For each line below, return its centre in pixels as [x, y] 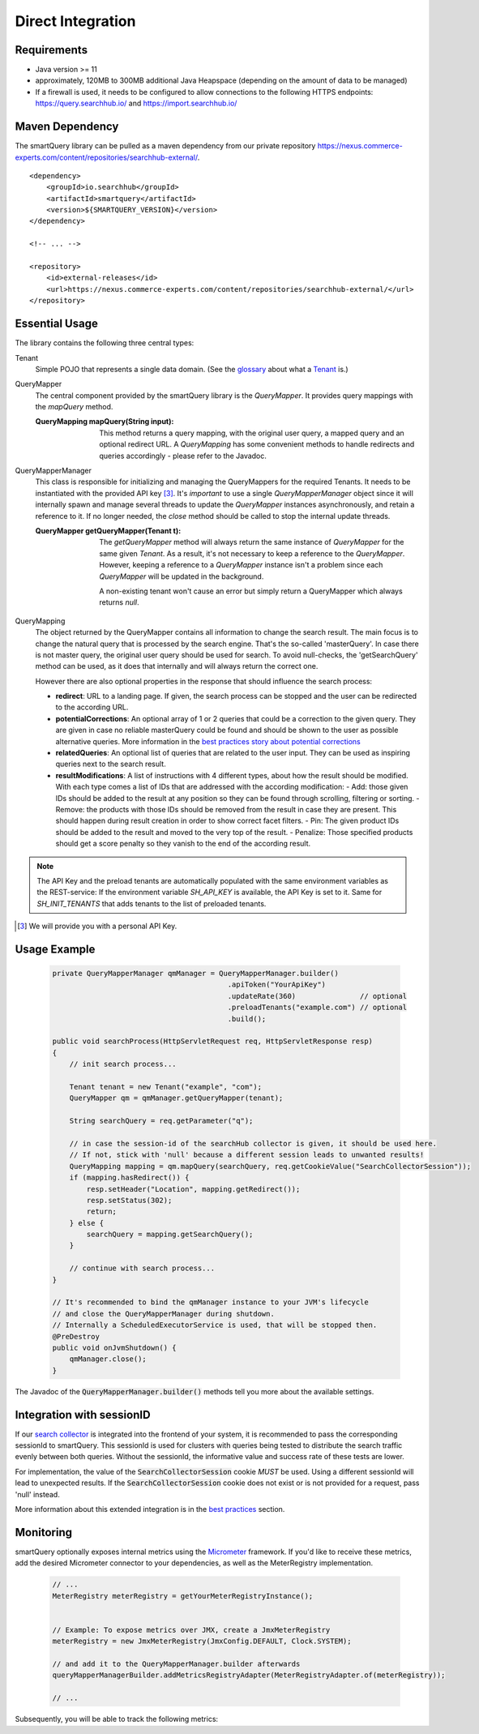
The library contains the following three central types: [105, 343]
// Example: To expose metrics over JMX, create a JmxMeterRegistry [191, 1630]
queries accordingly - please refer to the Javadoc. [183, 456]
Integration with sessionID [83, 1415]
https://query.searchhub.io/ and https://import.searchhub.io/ [136, 103]
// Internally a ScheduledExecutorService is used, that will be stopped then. [215, 1325]
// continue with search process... [142, 1268]
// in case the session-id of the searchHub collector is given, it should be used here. [253, 1143]
